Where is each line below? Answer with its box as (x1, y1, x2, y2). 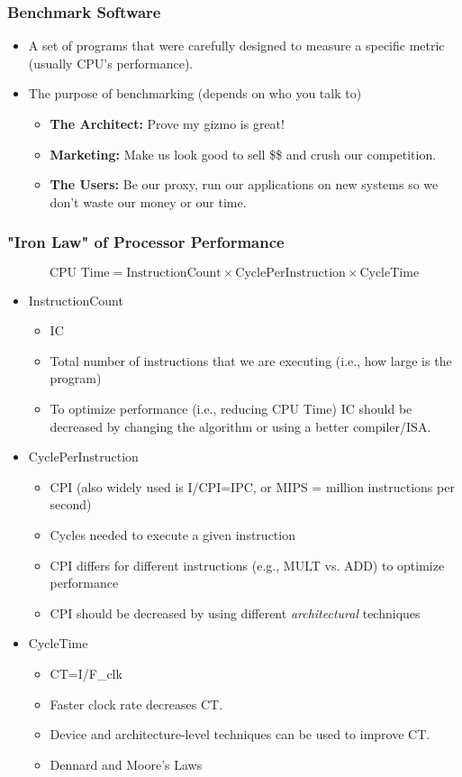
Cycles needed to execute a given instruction (50, 525, 295, 544)
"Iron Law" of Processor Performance (7, 231, 285, 253)
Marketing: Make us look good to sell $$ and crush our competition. (50, 144, 437, 163)
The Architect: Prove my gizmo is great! (50, 114, 285, 133)
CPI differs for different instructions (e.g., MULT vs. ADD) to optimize (50, 555, 445, 574)
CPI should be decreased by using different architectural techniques (50, 603, 421, 622)
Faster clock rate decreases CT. (50, 694, 223, 713)
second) (50, 495, 92, 514)
